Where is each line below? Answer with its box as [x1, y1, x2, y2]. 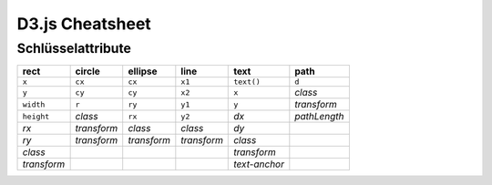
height [22, 111, 50, 121]
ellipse [128, 65, 159, 77]
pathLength [294, 110, 345, 123]
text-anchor [233, 158, 284, 170]
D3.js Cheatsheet [16, 14, 152, 34]
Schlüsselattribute [16, 40, 132, 57]
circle [75, 65, 100, 77]
